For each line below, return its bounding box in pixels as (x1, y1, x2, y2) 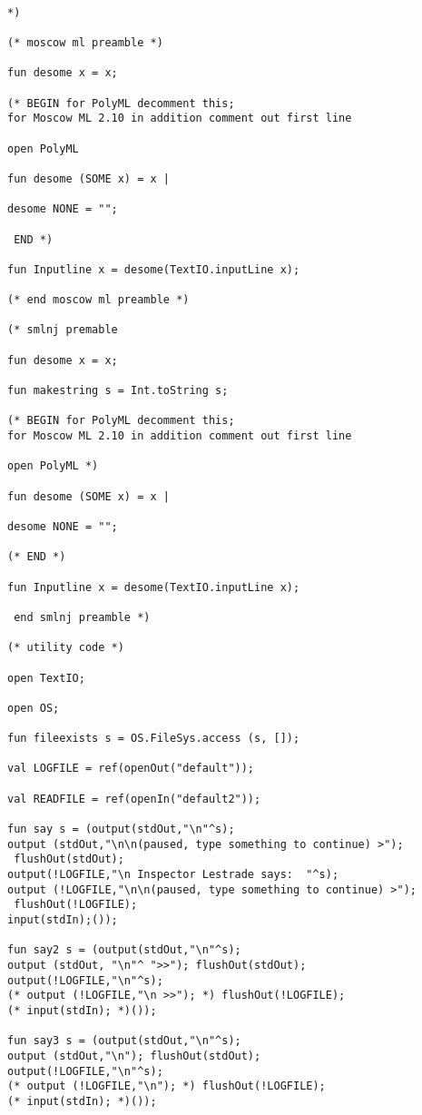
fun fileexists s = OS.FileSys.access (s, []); (7, 732, 300, 745)
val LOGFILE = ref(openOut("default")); (7, 762, 255, 775)
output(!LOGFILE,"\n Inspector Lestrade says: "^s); (7, 868, 339, 882)
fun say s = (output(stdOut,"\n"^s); (7, 823, 235, 836)
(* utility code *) (7, 641, 124, 655)
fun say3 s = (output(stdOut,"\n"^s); (7, 1034, 241, 1048)
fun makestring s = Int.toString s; (7, 384, 229, 398)
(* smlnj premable (7, 323, 118, 337)
